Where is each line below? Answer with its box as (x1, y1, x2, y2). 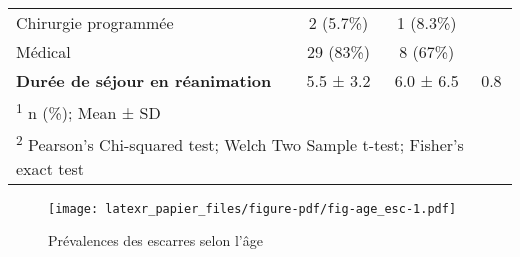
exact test (16, 156, 85, 180)
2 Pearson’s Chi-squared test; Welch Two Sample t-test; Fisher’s (16, 130, 464, 157)
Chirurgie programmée (16, 11, 174, 34)
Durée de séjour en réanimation (16, 69, 272, 92)
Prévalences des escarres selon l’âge (48, 230, 263, 251)
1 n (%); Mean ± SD (16, 98, 161, 125)
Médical (16, 40, 71, 63)
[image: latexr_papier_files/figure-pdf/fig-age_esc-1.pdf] (48, 201, 457, 216)
